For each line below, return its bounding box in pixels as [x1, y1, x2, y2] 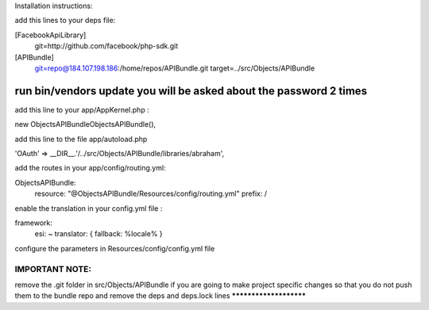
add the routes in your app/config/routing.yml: [14, 163, 166, 173]
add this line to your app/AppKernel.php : [14, 105, 150, 114]
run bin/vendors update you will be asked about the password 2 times [14, 84, 368, 98]
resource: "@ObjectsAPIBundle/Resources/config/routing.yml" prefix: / [34, 189, 268, 198]
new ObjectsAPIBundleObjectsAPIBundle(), [14, 120, 157, 129]
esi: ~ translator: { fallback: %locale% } [34, 229, 163, 239]
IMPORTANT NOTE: [14, 263, 91, 274]
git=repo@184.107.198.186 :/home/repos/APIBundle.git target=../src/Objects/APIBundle [34, 63, 315, 73]
